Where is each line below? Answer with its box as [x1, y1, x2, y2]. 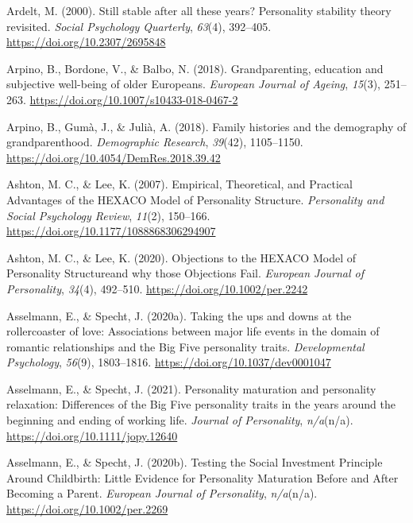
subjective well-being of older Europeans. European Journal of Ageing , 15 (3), [6, 76, 380, 92]
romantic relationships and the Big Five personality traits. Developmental [6, 338, 365, 354]
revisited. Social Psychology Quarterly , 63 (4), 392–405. [6, 17, 272, 34]
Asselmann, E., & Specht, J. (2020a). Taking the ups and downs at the [6, 307, 352, 323]
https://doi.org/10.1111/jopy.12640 [6, 427, 178, 444]
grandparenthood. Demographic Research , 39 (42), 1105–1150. [6, 134, 303, 150]
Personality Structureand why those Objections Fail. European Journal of [6, 265, 365, 281]
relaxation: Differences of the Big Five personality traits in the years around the [6, 396, 396, 413]
